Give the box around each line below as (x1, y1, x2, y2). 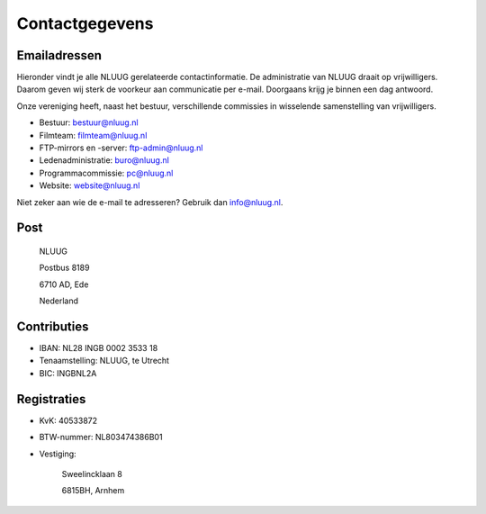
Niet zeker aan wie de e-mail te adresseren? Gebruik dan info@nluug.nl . (16, 196, 283, 207)
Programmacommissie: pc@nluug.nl (39, 167, 174, 178)
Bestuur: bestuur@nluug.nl (39, 117, 139, 128)
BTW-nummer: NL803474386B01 (39, 432, 163, 443)
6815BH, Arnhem (61, 485, 125, 496)
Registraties (16, 392, 86, 407)
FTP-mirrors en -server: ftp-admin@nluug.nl (39, 142, 203, 153)
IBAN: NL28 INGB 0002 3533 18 (39, 343, 158, 354)
